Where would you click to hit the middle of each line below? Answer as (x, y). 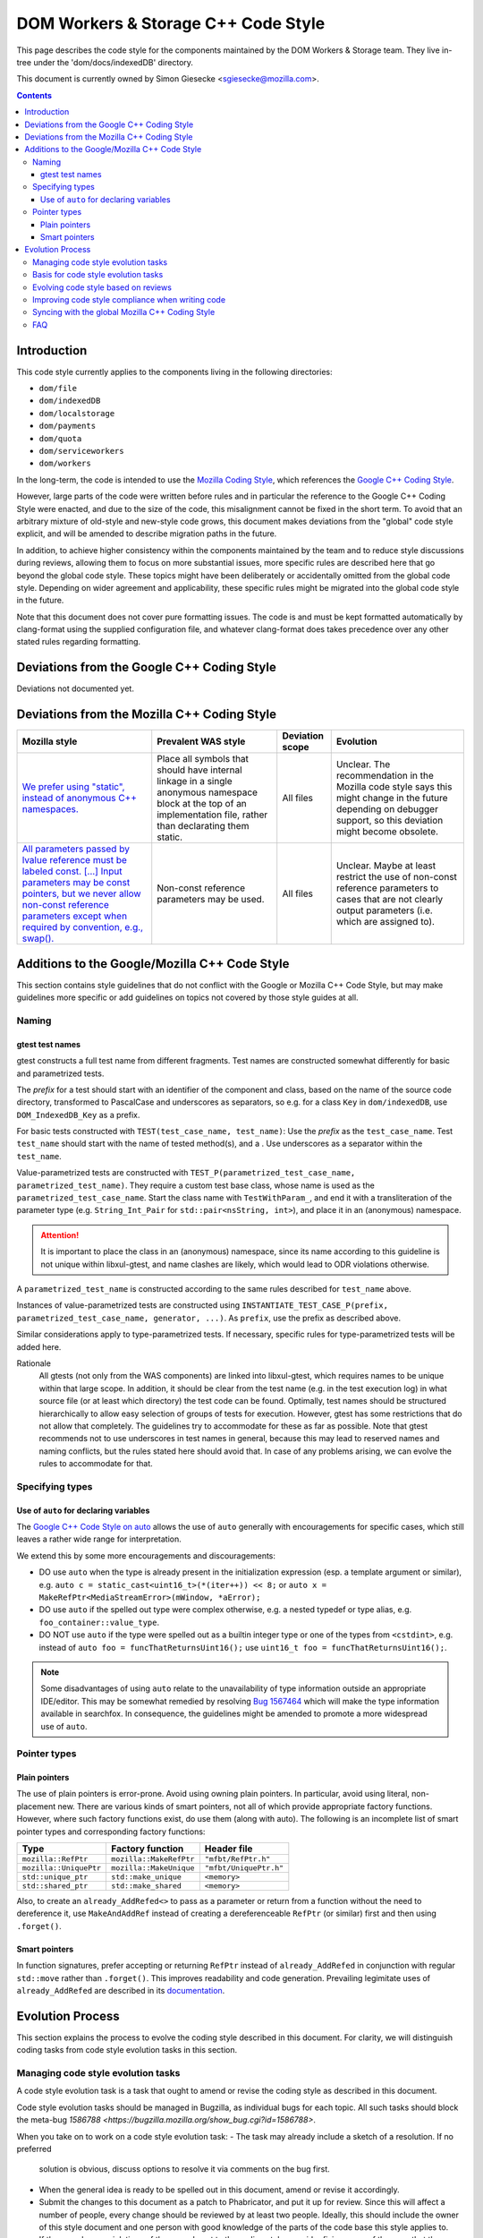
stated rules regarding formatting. (79, 642)
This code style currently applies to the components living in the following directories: (174, 372)
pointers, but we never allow (82, 893)
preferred (34, 2148)
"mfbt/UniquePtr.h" (244, 1868)
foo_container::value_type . (99, 1622)
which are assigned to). (386, 922)
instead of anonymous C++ (80, 799)
